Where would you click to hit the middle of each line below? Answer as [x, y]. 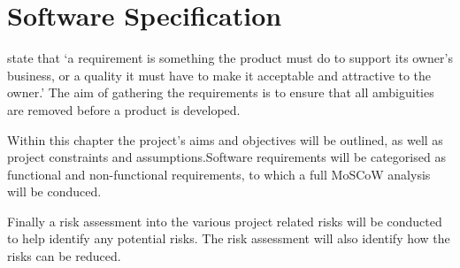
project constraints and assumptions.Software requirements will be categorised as [226, 157]
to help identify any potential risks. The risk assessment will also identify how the [229, 238]
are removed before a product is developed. [124, 109]
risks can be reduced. [64, 256]
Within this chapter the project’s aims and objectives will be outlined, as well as [225, 139]
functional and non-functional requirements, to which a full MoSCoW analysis [219, 174]
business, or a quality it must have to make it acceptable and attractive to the [219, 75]
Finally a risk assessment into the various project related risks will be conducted [225, 221]
